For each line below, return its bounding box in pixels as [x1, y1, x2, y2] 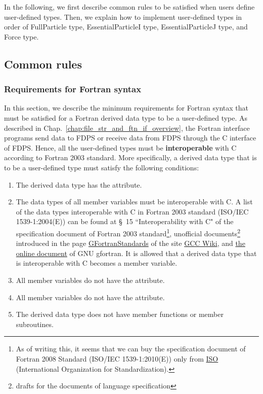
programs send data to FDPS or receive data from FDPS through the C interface [4, 132, 256, 143]
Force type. [4, 31, 39, 42]
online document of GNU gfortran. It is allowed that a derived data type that [16, 247, 257, 258]
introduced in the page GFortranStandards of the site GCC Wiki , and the [16, 238, 245, 248]
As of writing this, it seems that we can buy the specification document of [16, 343, 246, 354]
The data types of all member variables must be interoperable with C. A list [16, 196, 253, 207]
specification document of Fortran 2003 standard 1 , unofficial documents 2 [16, 226, 240, 238]
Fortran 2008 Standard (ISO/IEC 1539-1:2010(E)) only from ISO [16, 353, 218, 364]
